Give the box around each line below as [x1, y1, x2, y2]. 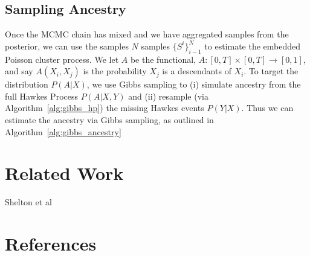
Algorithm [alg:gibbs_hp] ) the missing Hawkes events [5, 101, 204, 114]
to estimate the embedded [204, 39, 301, 52]
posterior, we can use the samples [5, 39, 129, 52]
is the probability [83, 65, 147, 77]
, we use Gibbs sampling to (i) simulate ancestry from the [86, 78, 301, 91]
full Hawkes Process [5, 89, 79, 102]
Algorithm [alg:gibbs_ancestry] [5, 125, 121, 138]
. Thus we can [241, 101, 294, 114]
